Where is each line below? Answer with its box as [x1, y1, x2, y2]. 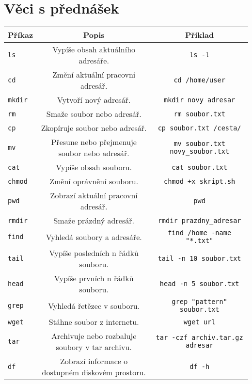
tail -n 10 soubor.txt [157, 255, 241, 263]
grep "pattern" [172, 298, 227, 306]
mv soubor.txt [173, 140, 225, 148]
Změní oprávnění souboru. [49, 176, 139, 187]
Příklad [185, 29, 214, 41]
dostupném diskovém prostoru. [42, 367, 146, 378]
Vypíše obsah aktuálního [52, 44, 136, 55]
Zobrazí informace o [60, 355, 128, 367]
